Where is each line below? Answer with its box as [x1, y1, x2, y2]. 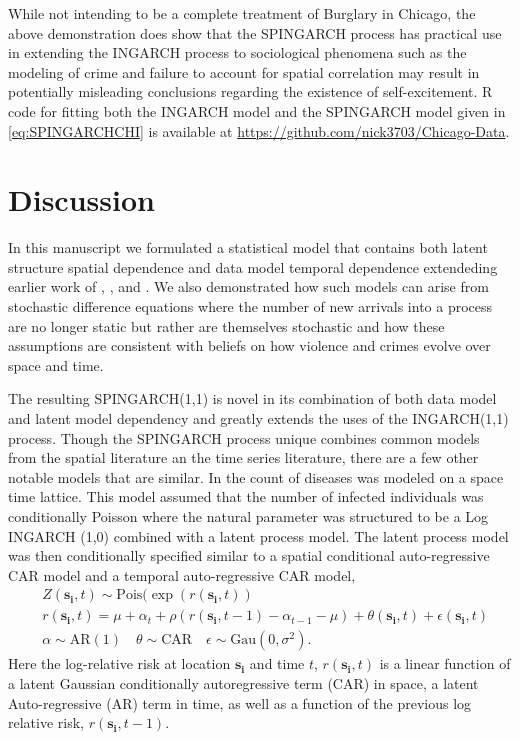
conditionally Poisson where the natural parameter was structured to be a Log [8, 506, 489, 526]
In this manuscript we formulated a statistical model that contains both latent [8, 237, 488, 258]
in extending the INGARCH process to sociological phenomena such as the [8, 42, 467, 63]
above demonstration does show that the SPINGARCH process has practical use [8, 22, 502, 43]
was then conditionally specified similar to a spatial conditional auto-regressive [8, 545, 490, 566]
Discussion [8, 179, 155, 220]
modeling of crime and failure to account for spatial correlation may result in [8, 61, 480, 82]
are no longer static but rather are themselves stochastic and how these [8, 315, 445, 336]
